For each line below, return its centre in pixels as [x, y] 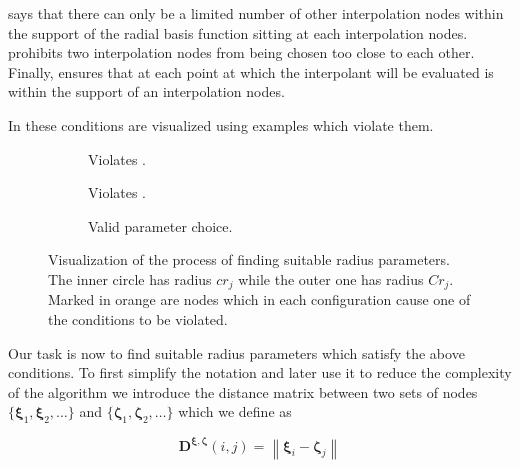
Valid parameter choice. [160, 225]
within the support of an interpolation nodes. [146, 91]
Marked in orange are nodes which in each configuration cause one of [259, 299]
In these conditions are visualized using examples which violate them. [221, 124]
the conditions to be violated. [138, 318]
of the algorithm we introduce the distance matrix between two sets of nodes [243, 391]
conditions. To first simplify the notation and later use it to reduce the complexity [260, 372]
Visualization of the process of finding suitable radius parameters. [249, 259]
